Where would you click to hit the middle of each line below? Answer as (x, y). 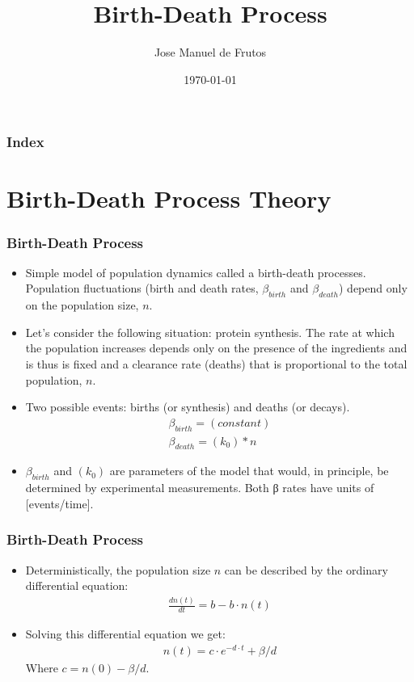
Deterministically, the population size (118, 569)
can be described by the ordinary (306, 569)
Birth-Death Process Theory (169, 198)
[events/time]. (59, 503)
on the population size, (82, 305)
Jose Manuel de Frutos (210, 52)
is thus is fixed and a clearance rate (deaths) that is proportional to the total (216, 364)
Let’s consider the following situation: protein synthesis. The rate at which (210, 332)
